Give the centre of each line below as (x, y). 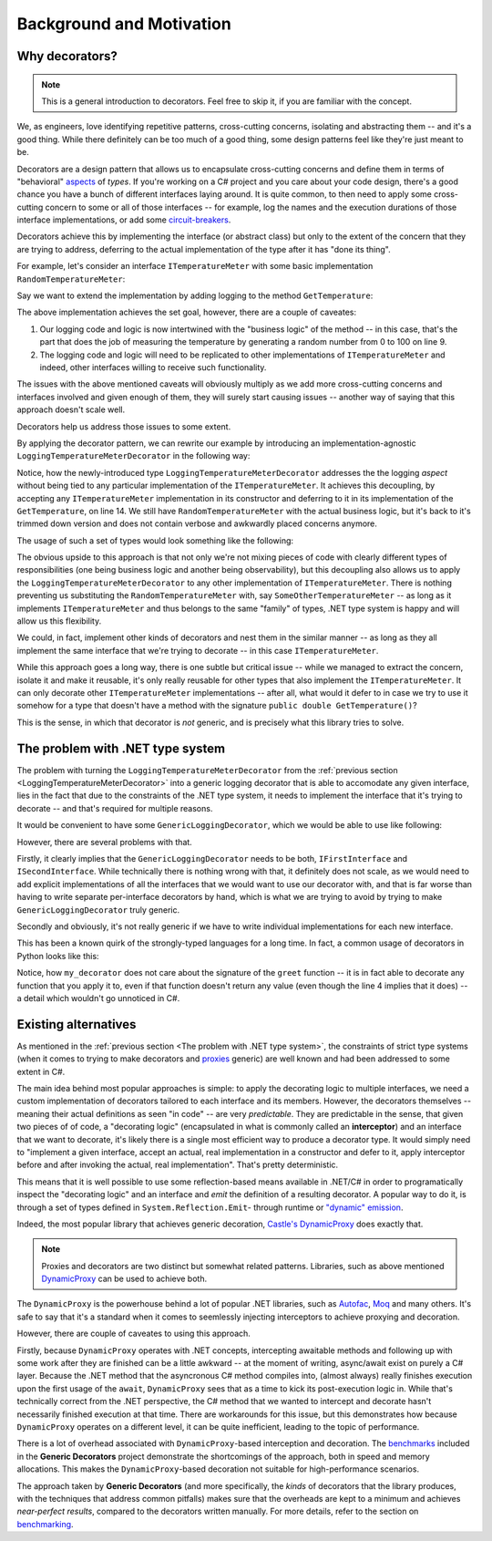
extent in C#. (41, 1071)
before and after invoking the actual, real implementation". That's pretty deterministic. (178, 1165)
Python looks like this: (58, 956)
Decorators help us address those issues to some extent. (124, 426)
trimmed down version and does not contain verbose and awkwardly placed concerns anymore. (197, 523)
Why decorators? (67, 56)
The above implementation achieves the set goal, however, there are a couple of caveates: (187, 312)
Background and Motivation (124, 24)
